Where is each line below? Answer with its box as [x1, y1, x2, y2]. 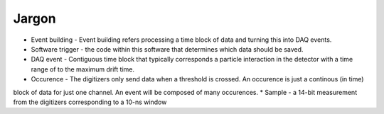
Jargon [13, 11, 56, 26]
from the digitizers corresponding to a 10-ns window [13, 98, 167, 106]
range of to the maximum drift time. [31, 64, 135, 74]
